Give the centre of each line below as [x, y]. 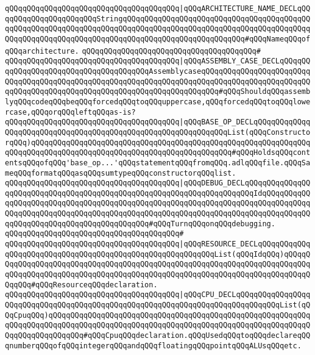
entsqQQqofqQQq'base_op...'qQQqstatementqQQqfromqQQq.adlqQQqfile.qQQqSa [158, 163]
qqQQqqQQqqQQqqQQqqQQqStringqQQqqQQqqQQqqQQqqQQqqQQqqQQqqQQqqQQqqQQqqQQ [158, 19]
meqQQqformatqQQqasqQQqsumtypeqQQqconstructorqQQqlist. [121, 173]
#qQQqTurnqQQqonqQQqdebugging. [212, 224]
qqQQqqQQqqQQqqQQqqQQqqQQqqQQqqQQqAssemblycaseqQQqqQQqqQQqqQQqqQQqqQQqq [158, 71]
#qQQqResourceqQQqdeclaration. [94, 285]
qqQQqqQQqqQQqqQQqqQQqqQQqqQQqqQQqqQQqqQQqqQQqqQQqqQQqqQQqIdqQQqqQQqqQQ [158, 193]
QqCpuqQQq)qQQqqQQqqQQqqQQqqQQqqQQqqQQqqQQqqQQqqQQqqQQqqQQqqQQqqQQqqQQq [158, 315]
